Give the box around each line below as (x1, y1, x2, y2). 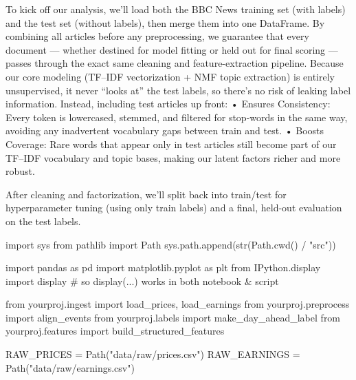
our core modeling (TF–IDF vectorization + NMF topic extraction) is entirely (5, 69, 335, 83)
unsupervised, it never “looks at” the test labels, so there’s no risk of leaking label (5, 83, 351, 97)
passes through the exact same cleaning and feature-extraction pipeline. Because (5, 56, 344, 70)
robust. (5, 164, 35, 178)
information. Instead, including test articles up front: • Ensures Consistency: (5, 96, 331, 111)
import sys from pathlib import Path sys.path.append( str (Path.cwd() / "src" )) (5, 237, 336, 251)
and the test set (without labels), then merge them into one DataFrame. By (5, 15, 325, 30)
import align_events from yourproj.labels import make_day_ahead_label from (5, 310, 341, 324)
